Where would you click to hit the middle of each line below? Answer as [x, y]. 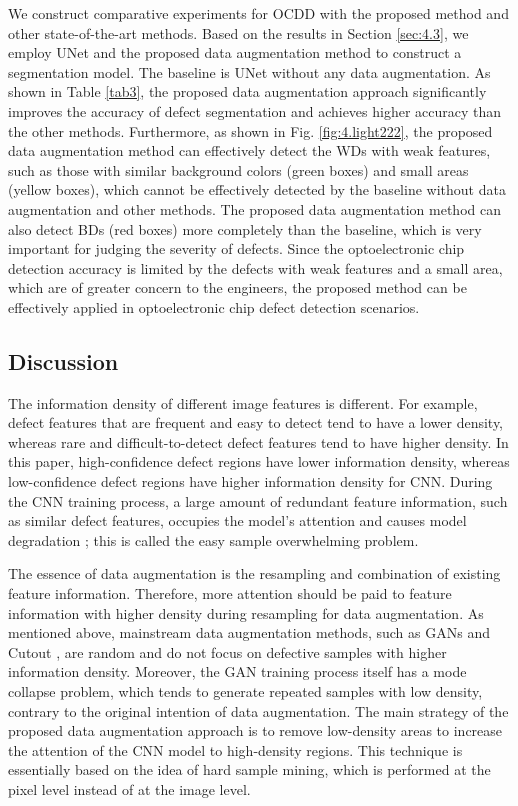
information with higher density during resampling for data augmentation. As [246, 612]
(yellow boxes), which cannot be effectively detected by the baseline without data [257, 189]
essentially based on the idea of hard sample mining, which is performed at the [249, 769]
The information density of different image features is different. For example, [243, 402]
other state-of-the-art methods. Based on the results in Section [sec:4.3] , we [238, 32]
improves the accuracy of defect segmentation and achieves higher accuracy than [255, 110]
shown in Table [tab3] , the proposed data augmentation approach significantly [247, 91]
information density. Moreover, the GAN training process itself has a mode [237, 671]
